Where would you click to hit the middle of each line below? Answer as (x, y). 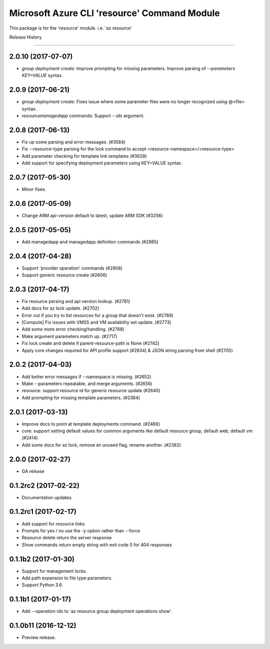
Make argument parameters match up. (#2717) (69, 336)
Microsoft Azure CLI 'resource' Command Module (114, 13)
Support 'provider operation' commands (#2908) (72, 268)
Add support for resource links (53, 524)
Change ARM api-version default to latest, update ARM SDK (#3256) (92, 215)
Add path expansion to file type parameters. (67, 578)
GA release (33, 471)
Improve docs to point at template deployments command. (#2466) (91, 424)
